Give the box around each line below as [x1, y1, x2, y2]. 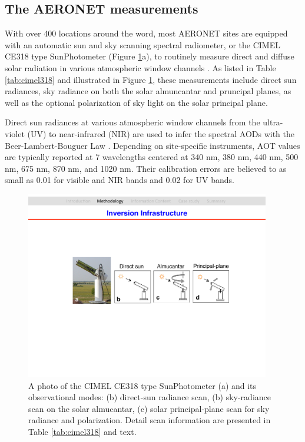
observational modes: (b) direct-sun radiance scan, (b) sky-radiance [28, 391, 271, 403]
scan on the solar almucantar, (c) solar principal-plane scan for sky [28, 402, 270, 414]
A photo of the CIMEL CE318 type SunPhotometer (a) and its [28, 379, 257, 391]
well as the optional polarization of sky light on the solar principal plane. [5, 96, 268, 108]
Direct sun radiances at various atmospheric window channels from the [5, 116, 260, 128]
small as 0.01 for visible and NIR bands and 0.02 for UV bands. [5, 174, 234, 186]
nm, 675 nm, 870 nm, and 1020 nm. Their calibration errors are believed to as [5, 162, 287, 174]
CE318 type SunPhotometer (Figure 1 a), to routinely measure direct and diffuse [5, 50, 294, 62]
